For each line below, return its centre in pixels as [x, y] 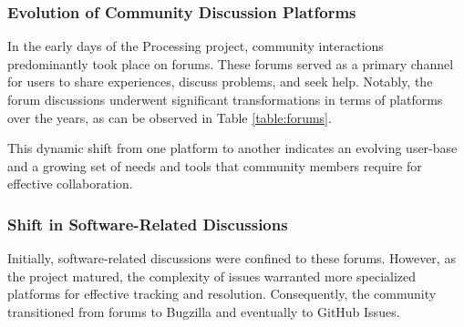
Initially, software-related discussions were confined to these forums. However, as [232, 258]
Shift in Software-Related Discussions [148, 224]
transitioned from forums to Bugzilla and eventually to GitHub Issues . [204, 311]
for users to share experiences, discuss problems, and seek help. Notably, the [220, 82]
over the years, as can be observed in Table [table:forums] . [170, 117]
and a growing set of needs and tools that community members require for [215, 165]
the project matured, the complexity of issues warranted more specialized [212, 276]
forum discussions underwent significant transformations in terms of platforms [225, 99]
